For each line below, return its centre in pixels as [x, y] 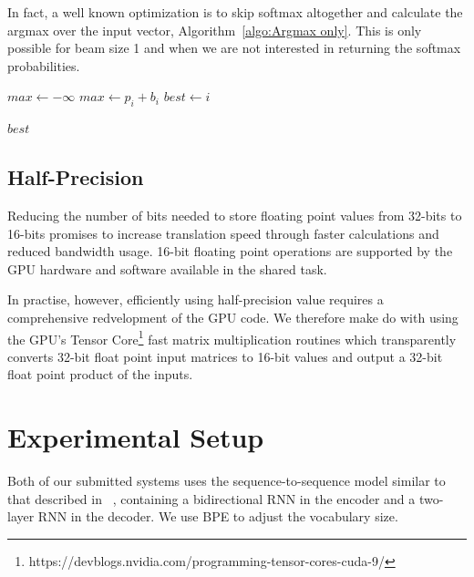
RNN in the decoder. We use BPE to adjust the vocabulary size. [218, 516]
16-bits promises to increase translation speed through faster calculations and [223, 233]
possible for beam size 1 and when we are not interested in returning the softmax [234, 48]
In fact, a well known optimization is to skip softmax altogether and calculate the [235, 12]
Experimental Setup [136, 437]
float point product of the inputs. [100, 374]
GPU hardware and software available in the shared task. [167, 268]
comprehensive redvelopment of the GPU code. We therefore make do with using [233, 317]
